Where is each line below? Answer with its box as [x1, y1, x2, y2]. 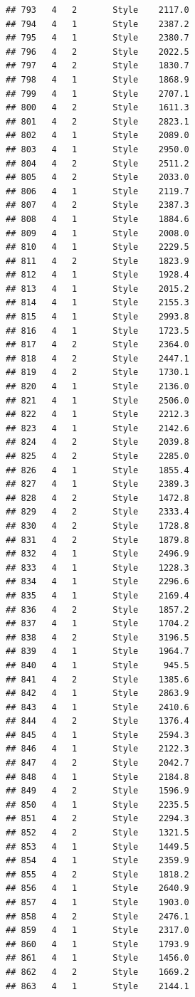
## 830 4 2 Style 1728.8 [6, 520, 189, 531]
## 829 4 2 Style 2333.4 [6, 507, 189, 517]
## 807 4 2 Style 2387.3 [6, 200, 189, 211]
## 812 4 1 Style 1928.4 [6, 270, 189, 280]
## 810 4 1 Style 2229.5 [6, 242, 189, 253]
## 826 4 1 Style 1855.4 [6, 465, 189, 475]
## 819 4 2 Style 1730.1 [6, 367, 189, 378]
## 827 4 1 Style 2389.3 [6, 479, 189, 490]
